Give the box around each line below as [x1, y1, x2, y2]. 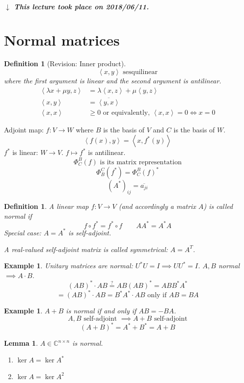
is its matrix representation [100, 158, 182, 166]
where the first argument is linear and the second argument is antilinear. [4, 75, 221, 85]
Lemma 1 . [4, 338, 38, 348]
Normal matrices [4, 30, 120, 50]
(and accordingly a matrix [118, 201, 196, 211]
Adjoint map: [4, 124, 44, 134]
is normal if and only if [66, 306, 136, 316]
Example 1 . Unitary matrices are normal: [4, 260, 133, 271]
